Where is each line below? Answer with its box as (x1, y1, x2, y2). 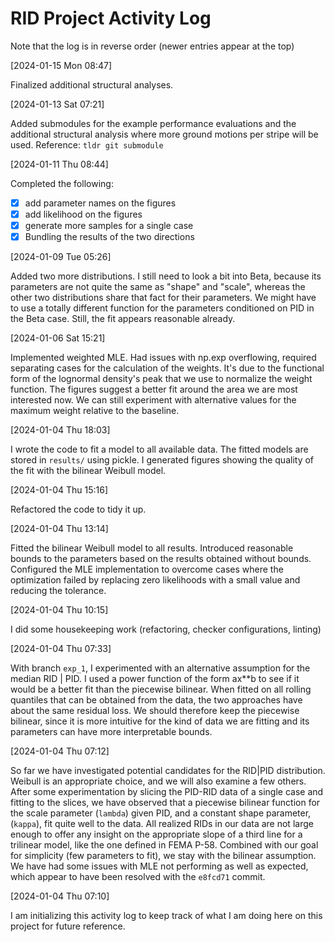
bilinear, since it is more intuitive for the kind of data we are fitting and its (10, 715, 310, 727)
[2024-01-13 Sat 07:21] (10, 98, 105, 110)
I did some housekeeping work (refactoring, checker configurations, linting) (10, 623, 322, 636)
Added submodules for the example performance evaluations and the (10, 117, 297, 129)
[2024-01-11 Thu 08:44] (10, 158, 109, 170)
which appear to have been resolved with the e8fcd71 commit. (10, 871, 266, 883)
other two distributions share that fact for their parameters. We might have (10, 292, 317, 304)
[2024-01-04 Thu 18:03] (10, 424, 111, 436)
